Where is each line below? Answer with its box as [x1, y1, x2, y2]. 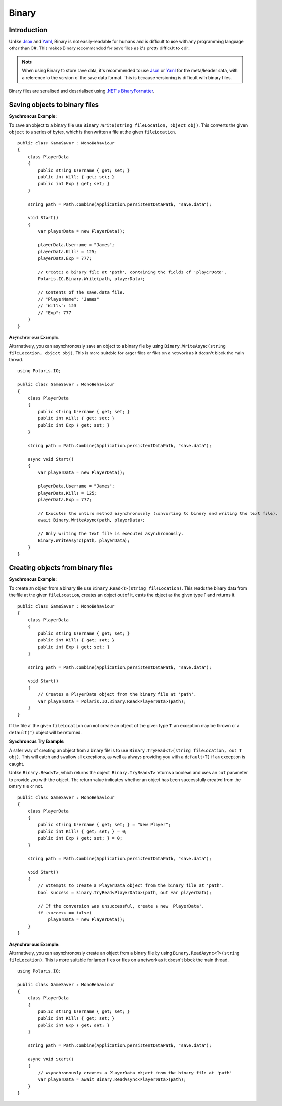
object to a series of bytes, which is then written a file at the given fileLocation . [9, 129, 177, 135]
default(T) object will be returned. [9, 730, 82, 736]
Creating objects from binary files [9, 563, 113, 572]
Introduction [9, 26, 47, 34]
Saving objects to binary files [9, 100, 99, 109]
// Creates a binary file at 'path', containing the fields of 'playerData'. [38, 269, 227, 275]
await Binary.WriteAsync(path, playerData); [38, 517, 145, 523]
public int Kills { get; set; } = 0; [38, 829, 128, 834]
